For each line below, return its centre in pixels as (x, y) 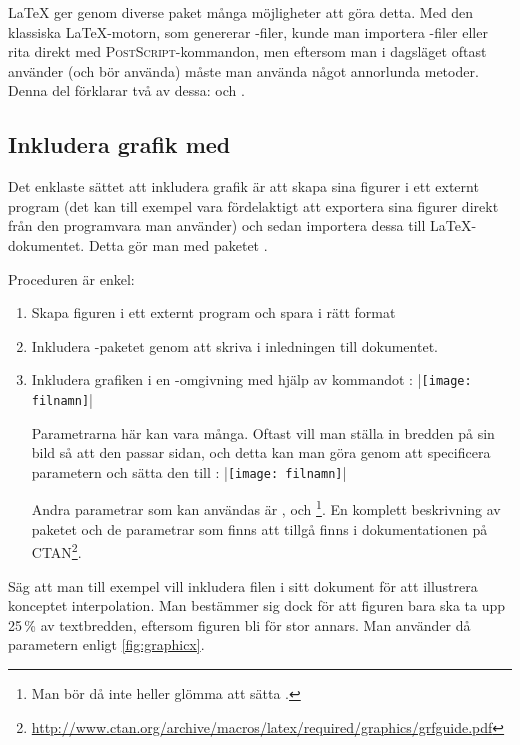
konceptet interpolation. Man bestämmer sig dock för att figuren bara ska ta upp (257, 605)
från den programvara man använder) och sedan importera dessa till (217, 225)
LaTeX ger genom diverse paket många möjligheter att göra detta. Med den (241, 12)
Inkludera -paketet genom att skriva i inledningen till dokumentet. (234, 345)
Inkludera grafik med (119, 144)
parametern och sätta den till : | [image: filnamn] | (189, 471)
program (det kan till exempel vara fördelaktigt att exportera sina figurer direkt (253, 205)
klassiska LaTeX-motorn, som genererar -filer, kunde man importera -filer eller (248, 31)
